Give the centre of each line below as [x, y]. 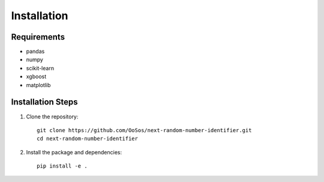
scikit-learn [40, 68]
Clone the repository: [52, 117]
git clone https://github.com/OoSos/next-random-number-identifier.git [144, 130]
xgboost [36, 77]
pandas [35, 52]
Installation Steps [44, 102]
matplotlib [38, 85]
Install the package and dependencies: [74, 152]
